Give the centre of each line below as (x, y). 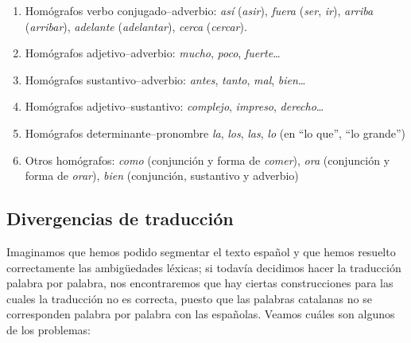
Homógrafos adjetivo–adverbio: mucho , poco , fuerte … (153, 53)
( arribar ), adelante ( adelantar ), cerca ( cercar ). (136, 26)
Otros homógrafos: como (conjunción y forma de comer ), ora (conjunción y (207, 160)
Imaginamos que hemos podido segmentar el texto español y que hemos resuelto (201, 251)
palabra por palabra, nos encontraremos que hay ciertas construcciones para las (200, 283)
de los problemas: (48, 329)
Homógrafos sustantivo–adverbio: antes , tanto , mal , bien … (165, 79)
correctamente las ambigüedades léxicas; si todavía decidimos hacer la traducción (204, 267)
